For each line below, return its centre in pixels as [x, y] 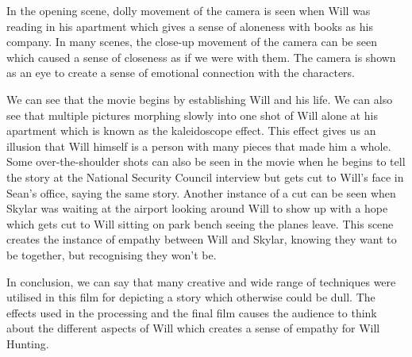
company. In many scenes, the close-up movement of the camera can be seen [192, 42]
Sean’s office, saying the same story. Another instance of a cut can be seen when [201, 192]
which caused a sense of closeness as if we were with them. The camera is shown [201, 57]
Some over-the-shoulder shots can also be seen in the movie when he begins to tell [206, 161]
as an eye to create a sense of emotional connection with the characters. [181, 73]
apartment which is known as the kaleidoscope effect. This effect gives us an [191, 131]
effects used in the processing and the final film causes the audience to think [192, 312]
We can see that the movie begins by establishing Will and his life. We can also [200, 99]
